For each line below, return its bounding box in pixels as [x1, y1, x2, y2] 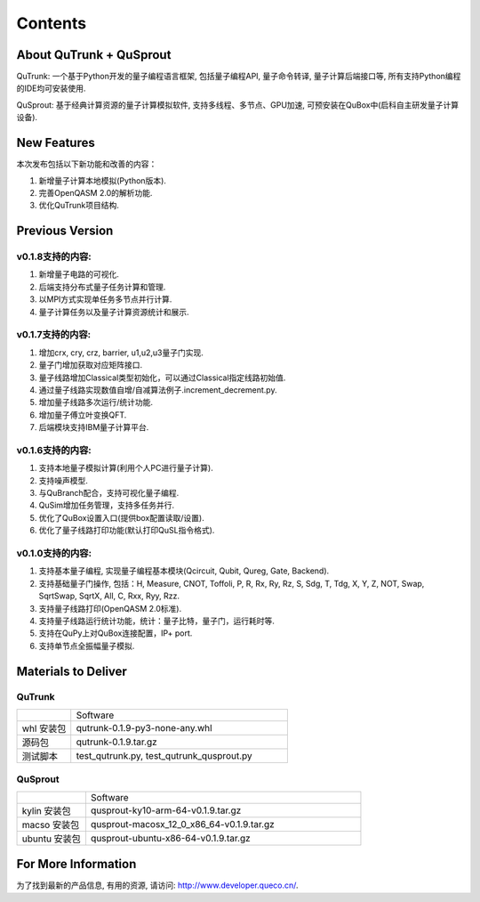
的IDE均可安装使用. [16, 83, 86, 93]
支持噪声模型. [38, 475, 89, 485]
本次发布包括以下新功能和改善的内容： [16, 158, 157, 169]
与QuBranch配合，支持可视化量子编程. [38, 488, 180, 499]
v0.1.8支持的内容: [16, 250, 92, 263]
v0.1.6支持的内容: [16, 443, 92, 456]
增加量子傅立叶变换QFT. [38, 410, 127, 420]
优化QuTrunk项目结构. [38, 200, 120, 211]
